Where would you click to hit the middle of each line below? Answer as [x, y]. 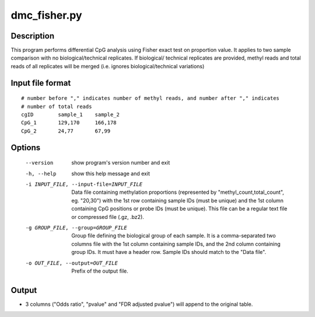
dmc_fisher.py [46, 15]
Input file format [41, 83]
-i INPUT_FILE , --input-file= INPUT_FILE [84, 184]
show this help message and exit [111, 173]
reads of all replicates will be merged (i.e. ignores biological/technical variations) [108, 66]
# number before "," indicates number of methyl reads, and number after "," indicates [150, 98]
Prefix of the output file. [100, 271]
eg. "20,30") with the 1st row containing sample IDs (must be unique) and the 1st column [178, 200]
